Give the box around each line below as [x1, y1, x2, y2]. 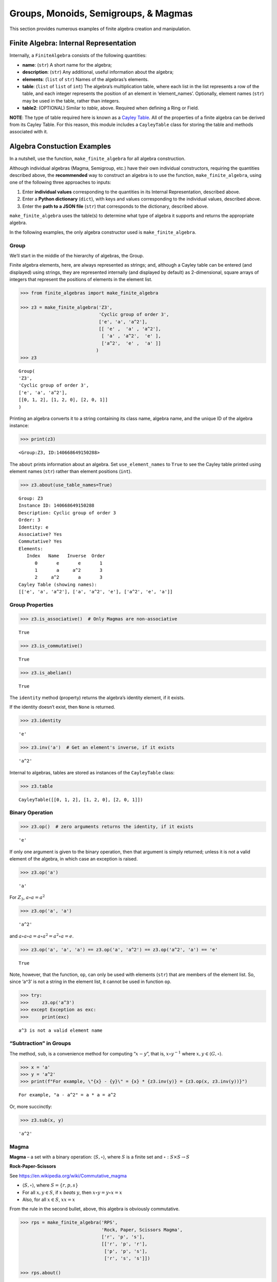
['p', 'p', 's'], [104, 1248, 148, 1254]
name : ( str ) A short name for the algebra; [22, 62, 112, 68]
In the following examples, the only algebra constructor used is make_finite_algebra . [9, 229, 196, 235]
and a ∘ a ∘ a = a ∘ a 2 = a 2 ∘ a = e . [9, 932, 74, 939]
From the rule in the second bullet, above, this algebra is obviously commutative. [9, 1206, 180, 1212]
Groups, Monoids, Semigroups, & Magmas [9, 8, 193, 19]
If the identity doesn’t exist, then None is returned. [9, 704, 115, 710]
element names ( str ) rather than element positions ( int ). [9, 468, 132, 474]
